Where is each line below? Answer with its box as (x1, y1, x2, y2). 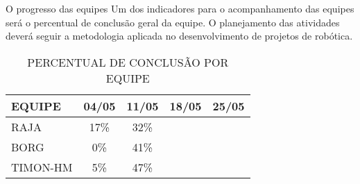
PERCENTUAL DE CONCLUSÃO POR (27, 53, 229, 70)
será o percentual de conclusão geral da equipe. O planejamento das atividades (6, 15, 340, 29)
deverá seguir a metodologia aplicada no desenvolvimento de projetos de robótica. (6, 28, 353, 43)
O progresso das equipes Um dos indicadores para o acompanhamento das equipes (6, 1, 354, 15)
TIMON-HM (11, 158, 73, 175)
